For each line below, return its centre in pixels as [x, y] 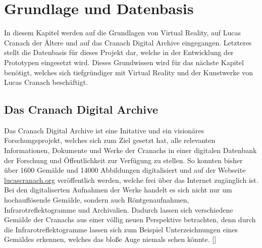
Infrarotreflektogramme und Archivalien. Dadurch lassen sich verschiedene [119, 209]
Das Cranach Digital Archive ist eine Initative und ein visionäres [104, 130]
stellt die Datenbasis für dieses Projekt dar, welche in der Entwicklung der [119, 52]
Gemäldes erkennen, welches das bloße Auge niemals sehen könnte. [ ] [110, 239]
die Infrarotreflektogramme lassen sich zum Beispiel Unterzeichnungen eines [121, 229]
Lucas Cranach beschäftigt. [46, 82]
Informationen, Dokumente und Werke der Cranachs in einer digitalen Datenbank [130, 150]
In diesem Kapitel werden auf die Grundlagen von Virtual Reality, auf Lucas [123, 33]
